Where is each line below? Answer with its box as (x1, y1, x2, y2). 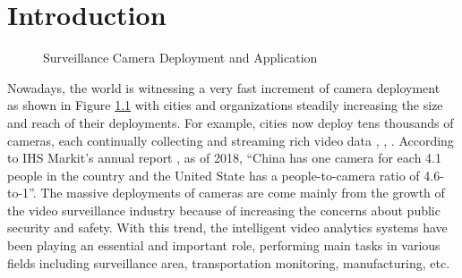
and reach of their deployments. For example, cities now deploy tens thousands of (7, 113, 454, 131)
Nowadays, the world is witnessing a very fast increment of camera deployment (7, 78, 441, 97)
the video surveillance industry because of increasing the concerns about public (7, 200, 441, 219)
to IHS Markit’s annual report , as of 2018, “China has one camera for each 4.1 (7, 148, 441, 167)
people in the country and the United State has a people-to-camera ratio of (7, 165, 420, 184)
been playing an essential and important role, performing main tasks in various (7, 236, 441, 255)
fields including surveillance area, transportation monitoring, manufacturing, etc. (7, 253, 450, 272)
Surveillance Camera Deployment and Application (43, 48, 318, 67)
